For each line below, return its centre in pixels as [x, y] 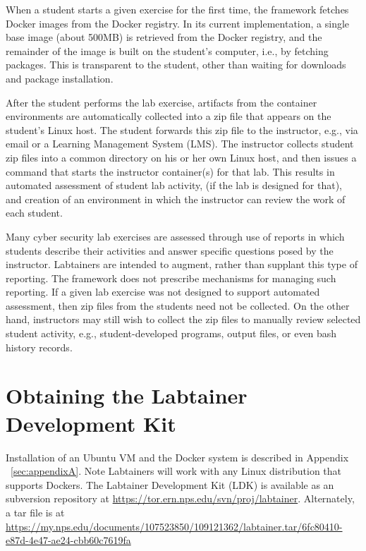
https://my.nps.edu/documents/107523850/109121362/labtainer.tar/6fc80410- [174, 526]
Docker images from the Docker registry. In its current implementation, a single [178, 23]
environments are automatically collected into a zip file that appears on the [169, 116]
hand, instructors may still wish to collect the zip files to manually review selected [183, 319]
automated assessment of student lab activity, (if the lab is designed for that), [174, 185]
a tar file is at [35, 512]
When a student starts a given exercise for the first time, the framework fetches [177, 9]
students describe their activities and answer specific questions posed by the [170, 250]
